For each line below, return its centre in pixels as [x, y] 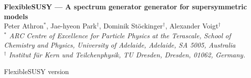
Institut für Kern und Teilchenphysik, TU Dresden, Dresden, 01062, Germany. [127, 54]
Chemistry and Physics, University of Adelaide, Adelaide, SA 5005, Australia [120, 45]
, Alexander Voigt [192, 26]
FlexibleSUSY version [37, 71]
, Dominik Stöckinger [131, 26]
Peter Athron [24, 26]
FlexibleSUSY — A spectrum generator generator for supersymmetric [125, 6]
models [16, 16]
